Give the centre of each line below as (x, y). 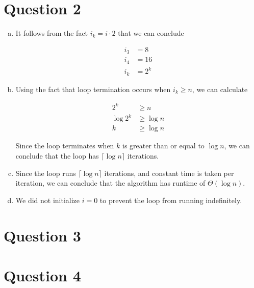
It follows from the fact (52, 33)
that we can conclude (151, 33)
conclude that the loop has (57, 155)
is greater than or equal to (163, 146)
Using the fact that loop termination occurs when (93, 89)
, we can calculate (220, 89)
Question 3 (42, 235)
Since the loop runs (46, 173)
